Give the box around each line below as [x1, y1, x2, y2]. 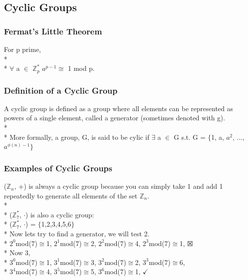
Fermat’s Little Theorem [4, 25, 102, 37]
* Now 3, [4, 247, 31, 258]
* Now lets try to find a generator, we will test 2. [4, 229, 150, 239]
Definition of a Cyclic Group [4, 84, 118, 96]
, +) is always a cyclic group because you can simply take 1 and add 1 [14, 181, 223, 191]
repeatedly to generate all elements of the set [4, 190, 138, 200]
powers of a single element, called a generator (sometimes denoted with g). [4, 113, 225, 123]
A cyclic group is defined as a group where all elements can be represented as [4, 103, 233, 113]
